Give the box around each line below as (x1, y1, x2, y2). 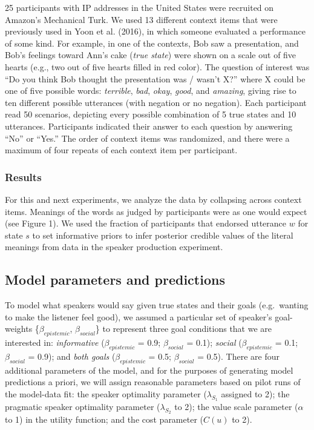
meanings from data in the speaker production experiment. (5, 240, 223, 253)
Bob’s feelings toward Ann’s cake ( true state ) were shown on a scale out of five (5, 48, 296, 61)
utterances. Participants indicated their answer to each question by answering (5, 119, 293, 132)
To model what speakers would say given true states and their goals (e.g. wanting (5, 299, 309, 311)
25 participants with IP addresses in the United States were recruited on (5, 1, 274, 13)
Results (5, 169, 42, 184)
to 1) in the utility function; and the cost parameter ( (5, 413, 204, 426)
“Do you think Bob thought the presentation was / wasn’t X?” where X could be (5, 72, 306, 85)
